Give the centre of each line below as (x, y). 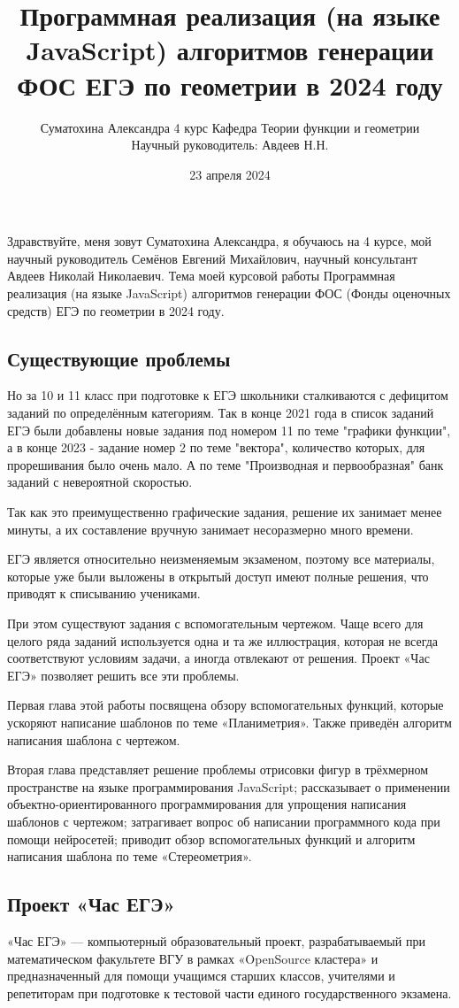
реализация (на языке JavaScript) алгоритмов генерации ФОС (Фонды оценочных (229, 293)
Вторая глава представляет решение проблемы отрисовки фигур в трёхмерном (218, 769)
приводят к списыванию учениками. (104, 593)
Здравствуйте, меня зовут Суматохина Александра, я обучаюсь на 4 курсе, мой (219, 241)
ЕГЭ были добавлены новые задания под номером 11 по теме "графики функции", (229, 430)
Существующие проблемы (119, 358)
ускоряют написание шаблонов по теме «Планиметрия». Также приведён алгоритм (229, 722)
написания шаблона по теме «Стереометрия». (130, 856)
